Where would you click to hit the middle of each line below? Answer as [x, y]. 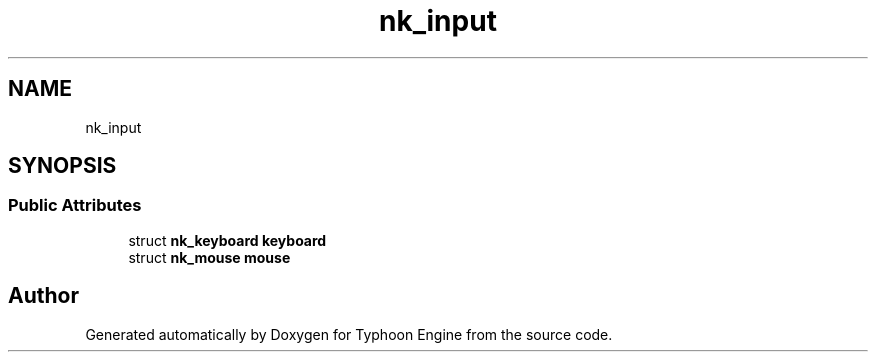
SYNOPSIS [62, 166]
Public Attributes [75, 205]
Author [43, 296]
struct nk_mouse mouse [209, 257]
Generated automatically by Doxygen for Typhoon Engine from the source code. [349, 334]
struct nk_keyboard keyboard [227, 240]
